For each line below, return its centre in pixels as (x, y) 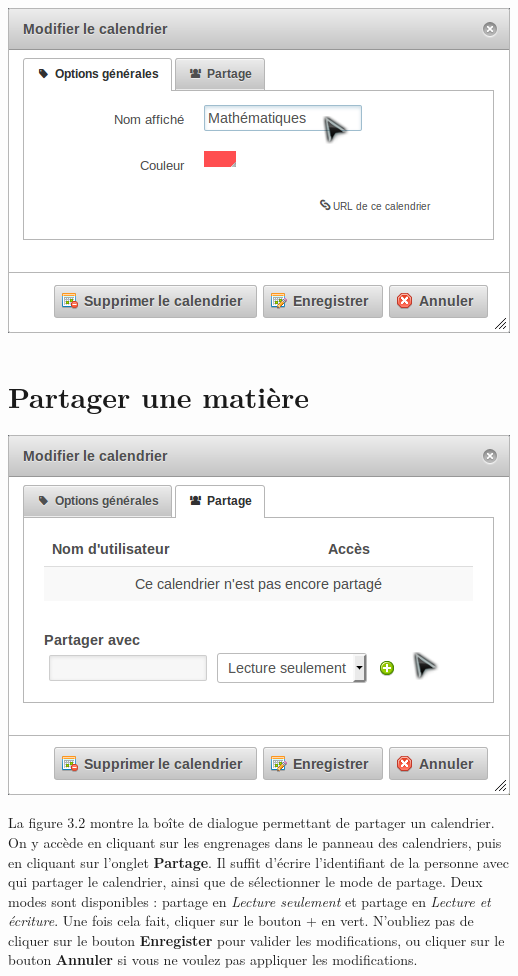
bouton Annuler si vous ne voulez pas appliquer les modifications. (213, 959)
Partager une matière (159, 395)
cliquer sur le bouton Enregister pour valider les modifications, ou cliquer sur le (256, 939)
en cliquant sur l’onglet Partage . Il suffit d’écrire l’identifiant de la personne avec (258, 861)
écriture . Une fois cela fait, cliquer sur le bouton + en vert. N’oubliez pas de (241, 920)
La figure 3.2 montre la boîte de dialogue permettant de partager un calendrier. (251, 822)
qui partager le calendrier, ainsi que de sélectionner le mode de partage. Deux (245, 881)
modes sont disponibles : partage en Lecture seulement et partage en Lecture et (249, 900)
